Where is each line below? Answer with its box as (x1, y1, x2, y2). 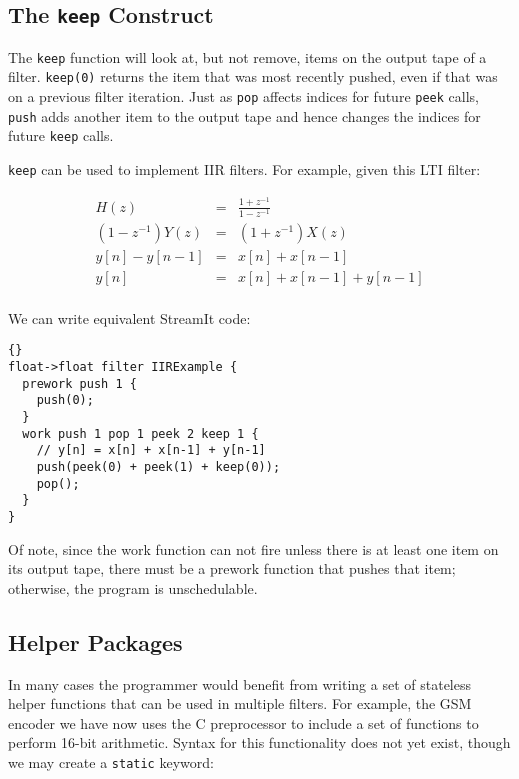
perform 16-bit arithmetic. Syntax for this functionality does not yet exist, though (8, 732, 511, 753)
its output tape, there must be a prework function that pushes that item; (8, 558, 456, 579)
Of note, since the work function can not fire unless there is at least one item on (8, 538, 499, 559)
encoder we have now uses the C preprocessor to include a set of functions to (8, 712, 479, 733)
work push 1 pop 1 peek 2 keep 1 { (22, 426, 259, 441)
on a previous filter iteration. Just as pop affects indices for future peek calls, (8, 86, 479, 107)
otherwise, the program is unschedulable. (8, 577, 258, 598)
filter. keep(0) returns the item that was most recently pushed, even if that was (8, 66, 498, 87)
